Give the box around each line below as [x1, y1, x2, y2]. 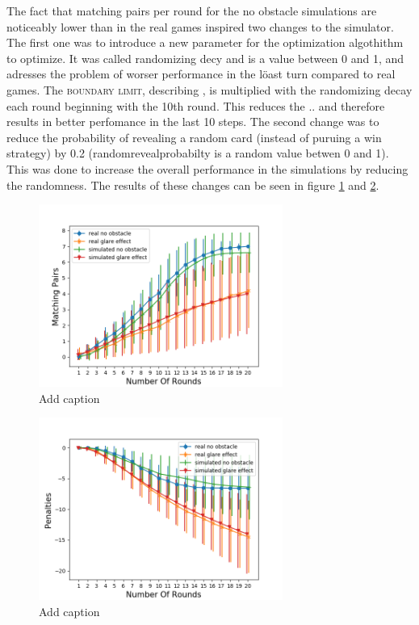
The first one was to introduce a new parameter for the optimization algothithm [6, 34, 404, 51]
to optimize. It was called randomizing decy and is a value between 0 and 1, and [6, 49, 404, 66]
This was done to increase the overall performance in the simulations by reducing [6, 160, 409, 177]
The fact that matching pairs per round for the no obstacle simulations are [6, 2, 377, 19]
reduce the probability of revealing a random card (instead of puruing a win [6, 128, 382, 145]
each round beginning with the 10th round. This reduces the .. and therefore [6, 97, 385, 114]
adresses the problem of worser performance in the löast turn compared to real [6, 65, 396, 82]
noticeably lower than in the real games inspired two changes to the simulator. [6, 18, 394, 35]
